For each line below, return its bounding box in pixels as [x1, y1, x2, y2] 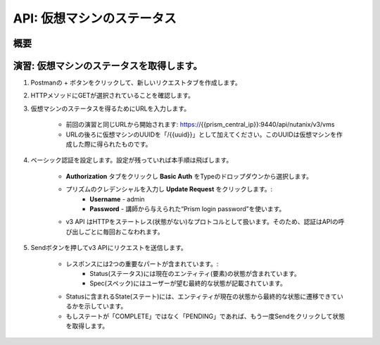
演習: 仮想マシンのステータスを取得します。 [13, 60, 203, 72]
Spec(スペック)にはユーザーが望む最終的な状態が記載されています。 [89, 279, 286, 288]
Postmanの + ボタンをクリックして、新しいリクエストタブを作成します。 [30, 78, 242, 87]
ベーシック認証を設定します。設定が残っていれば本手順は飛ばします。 [30, 156, 233, 165]
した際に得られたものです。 [71, 140, 152, 149]
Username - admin [89, 194, 145, 203]
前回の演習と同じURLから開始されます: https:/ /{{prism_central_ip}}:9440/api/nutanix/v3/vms [65, 120, 335, 129]
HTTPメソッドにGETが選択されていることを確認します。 [30, 92, 195, 100]
